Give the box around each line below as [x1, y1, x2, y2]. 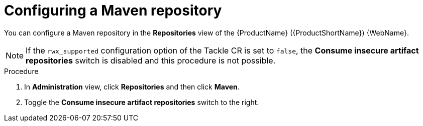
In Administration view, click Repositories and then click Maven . [24, 82, 240, 91]
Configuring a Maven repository [4, 2, 222, 19]
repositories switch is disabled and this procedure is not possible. [26, 55, 276, 65]
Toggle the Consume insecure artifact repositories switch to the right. [24, 97, 259, 106]
